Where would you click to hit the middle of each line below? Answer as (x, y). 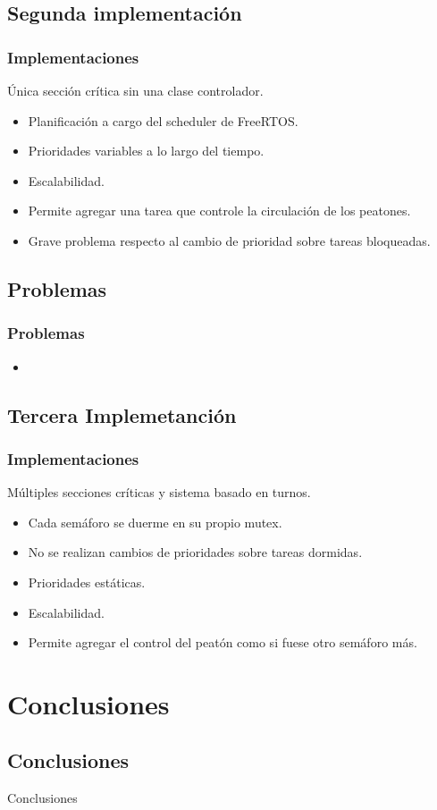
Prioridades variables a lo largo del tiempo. (146, 151)
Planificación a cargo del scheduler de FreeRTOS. (163, 120)
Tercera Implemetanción (122, 414)
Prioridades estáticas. (87, 582)
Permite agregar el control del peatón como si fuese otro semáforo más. (223, 642)
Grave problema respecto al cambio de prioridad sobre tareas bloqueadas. (229, 240)
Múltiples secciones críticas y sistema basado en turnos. (159, 492)
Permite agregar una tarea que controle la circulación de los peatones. (219, 211)
